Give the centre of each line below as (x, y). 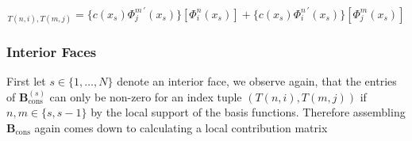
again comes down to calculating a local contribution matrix (181, 127)
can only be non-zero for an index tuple (146, 96)
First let (26, 80)
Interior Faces (52, 51)
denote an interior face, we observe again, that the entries (257, 80)
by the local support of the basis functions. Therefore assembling (248, 112)
